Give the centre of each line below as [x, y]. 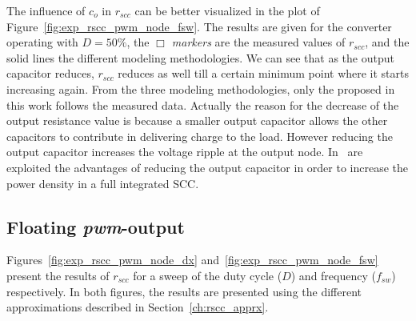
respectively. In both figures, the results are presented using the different [184, 291]
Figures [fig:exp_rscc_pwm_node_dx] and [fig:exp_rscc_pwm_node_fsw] [192, 260]
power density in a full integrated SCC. [103, 183]
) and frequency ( [333, 275]
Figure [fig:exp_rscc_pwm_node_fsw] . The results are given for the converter [199, 26]
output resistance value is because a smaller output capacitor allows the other [197, 120]
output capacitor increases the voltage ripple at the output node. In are [185, 152]
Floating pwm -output [96, 226]
